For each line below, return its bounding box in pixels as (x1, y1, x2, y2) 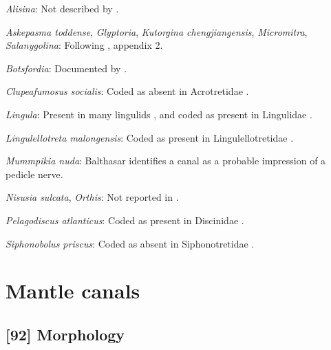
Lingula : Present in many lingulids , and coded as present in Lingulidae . (6, 107, 312, 121)
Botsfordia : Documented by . (6, 61, 127, 75)
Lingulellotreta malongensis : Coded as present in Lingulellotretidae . (6, 130, 294, 144)
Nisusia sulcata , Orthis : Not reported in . (6, 190, 179, 204)
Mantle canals (6, 276, 140, 305)
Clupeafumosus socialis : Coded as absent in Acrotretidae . (6, 84, 249, 98)
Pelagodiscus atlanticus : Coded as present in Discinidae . (6, 212, 244, 227)
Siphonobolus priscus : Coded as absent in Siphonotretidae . (6, 236, 255, 250)
